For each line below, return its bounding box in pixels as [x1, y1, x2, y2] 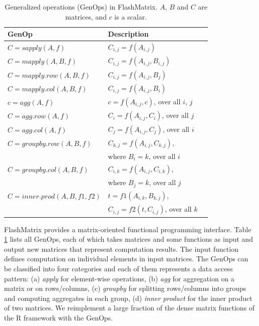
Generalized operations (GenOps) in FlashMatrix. [5, 2, 158, 12]
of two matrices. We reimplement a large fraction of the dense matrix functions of [4, 302, 255, 313]
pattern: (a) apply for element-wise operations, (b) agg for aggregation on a [4, 273, 234, 283]
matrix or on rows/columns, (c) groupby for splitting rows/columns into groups [4, 283, 246, 293]
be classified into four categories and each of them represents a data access [4, 263, 233, 273]
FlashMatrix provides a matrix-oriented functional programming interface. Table [4, 224, 251, 234]
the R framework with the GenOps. [4, 312, 113, 322]
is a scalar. [114, 11, 147, 22]
